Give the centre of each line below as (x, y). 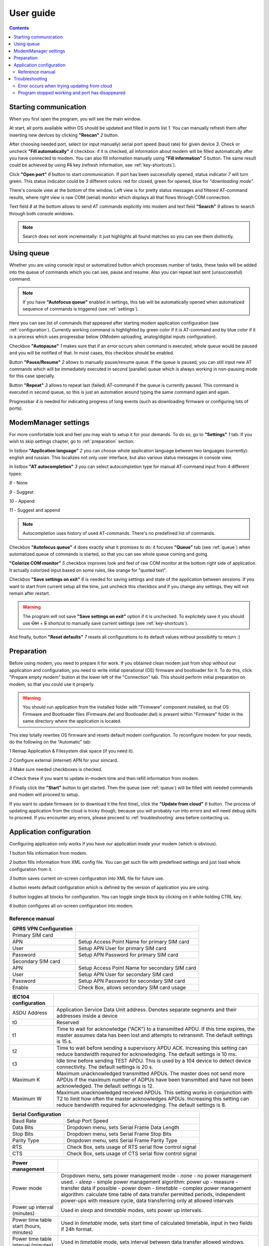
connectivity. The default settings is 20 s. (105, 1067)
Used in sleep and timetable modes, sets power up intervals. (132, 1210)
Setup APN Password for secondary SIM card (132, 981)
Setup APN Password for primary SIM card (128, 955)
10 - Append (22, 501)
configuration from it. (31, 869)
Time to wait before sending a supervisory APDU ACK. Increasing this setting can (152, 1048)
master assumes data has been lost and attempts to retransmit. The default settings (155, 1035)
